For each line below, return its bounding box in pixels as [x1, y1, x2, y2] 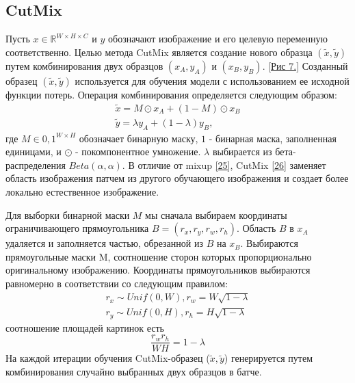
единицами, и [5, 144, 62, 159]
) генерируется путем [224, 351, 313, 365]
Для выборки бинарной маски [5, 207, 130, 222]
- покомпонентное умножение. [75, 144, 201, 159]
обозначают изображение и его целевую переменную [108, 31, 328, 46]
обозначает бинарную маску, [79, 131, 198, 145]
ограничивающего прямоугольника [5, 221, 149, 235]
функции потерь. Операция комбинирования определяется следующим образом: [5, 87, 337, 101]
